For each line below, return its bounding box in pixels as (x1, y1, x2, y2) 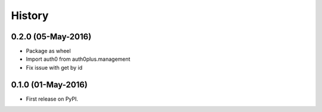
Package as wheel (26, 48, 71, 55)
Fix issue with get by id (26, 64, 83, 71)
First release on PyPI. (26, 95, 79, 102)
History (11, 9, 49, 22)
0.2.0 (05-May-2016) (11, 32, 92, 42)
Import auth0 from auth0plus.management (26, 55, 131, 63)
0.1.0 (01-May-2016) (11, 79, 88, 89)
